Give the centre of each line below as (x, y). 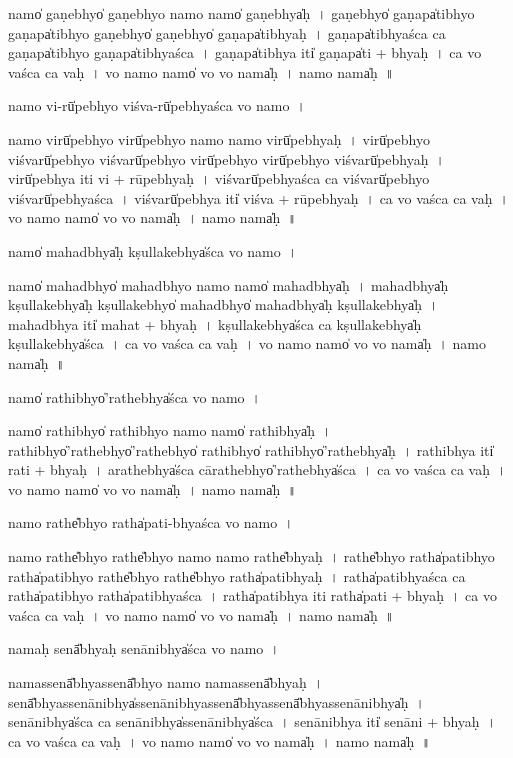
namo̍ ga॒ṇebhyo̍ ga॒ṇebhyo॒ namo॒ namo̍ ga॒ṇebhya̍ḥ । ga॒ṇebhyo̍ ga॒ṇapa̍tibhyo (241, 13)
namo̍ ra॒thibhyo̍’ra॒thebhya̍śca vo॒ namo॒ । (135, 396)
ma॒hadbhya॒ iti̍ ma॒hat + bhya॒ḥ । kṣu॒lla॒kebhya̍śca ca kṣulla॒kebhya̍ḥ (215, 323)
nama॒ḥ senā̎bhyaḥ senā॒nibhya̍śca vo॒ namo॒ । (144, 648)
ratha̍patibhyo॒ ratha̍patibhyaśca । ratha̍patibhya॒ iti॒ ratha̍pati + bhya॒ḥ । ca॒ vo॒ (252, 595)
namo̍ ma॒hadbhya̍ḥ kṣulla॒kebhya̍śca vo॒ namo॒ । (153, 250)
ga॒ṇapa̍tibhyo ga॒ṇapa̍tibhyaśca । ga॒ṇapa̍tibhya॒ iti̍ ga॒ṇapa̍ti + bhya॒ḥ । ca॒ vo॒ (245, 52)
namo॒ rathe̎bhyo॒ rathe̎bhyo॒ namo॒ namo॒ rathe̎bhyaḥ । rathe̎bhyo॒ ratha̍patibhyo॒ (251, 556)
